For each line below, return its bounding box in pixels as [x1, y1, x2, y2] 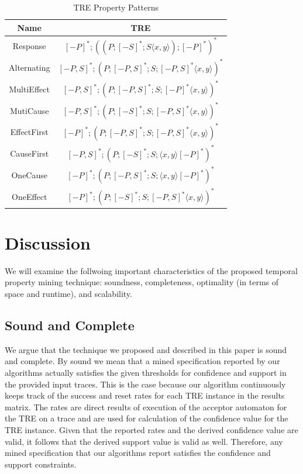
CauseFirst [10, 147, 49, 160]
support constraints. [5, 458, 77, 470]
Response [12, 40, 46, 52]
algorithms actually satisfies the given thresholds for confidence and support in [5, 366, 287, 378]
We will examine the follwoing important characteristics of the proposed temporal [5, 264, 298, 276]
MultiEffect [9, 82, 50, 95]
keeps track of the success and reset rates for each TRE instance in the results [5, 389, 285, 402]
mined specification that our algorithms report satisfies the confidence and [5, 447, 271, 459]
